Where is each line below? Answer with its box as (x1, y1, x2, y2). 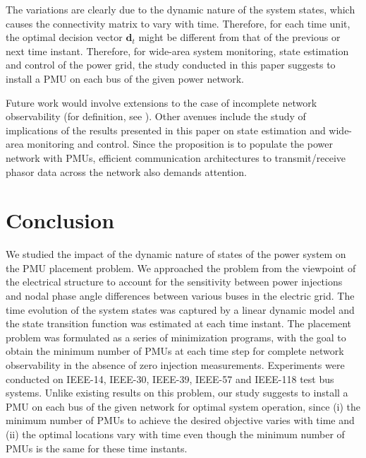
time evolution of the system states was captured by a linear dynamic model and (6, 302, 355, 317)
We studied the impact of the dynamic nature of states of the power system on (6, 247, 346, 262)
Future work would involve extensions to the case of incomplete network (6, 95, 317, 110)
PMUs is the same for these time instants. (6, 440, 188, 455)
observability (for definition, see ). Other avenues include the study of (6, 109, 306, 124)
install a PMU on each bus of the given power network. (6, 71, 244, 86)
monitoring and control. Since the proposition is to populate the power (27, 136, 333, 151)
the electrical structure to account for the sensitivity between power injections (6, 274, 343, 289)
